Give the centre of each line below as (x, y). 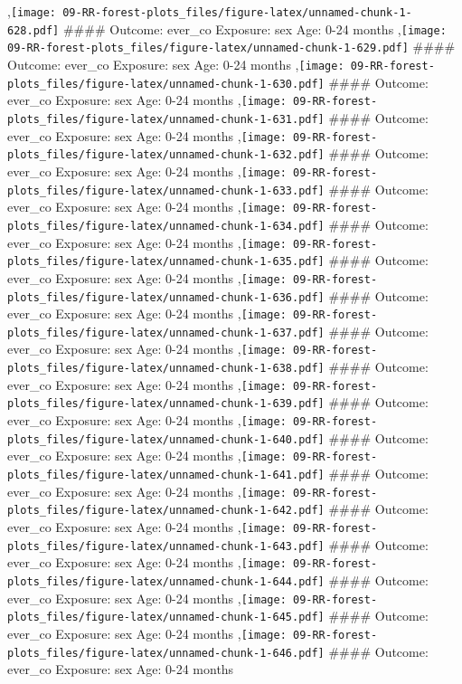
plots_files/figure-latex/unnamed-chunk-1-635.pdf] (166, 262)
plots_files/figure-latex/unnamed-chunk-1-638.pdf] (166, 369)
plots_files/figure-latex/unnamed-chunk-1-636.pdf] (166, 297)
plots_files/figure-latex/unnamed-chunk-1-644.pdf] (166, 582)
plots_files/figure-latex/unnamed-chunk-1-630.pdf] (166, 84)
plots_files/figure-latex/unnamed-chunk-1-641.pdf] (166, 475)
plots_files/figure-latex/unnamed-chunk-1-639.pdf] (166, 404)
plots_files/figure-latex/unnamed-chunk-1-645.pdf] (166, 617)
